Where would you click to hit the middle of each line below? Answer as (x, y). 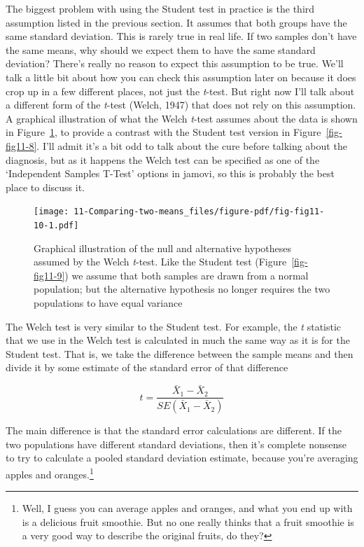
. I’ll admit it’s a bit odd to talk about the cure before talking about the (192, 145)
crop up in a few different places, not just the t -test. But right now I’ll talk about (180, 91)
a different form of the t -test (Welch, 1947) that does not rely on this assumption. (181, 105)
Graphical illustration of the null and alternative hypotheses (163, 248)
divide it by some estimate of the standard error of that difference (147, 367)
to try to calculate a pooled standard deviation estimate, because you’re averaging (182, 458)
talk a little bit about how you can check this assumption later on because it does (181, 77)
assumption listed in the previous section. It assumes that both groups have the (176, 22)
